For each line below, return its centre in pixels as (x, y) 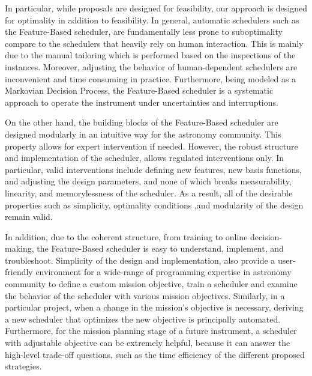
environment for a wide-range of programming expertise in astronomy (163, 272)
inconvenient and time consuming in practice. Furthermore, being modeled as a (151, 78)
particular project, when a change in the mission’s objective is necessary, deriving (154, 307)
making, (19, 248)
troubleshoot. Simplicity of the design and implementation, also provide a (140, 260)
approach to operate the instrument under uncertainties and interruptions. (142, 102)
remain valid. (29, 217)
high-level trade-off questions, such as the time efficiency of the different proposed (155, 354)
